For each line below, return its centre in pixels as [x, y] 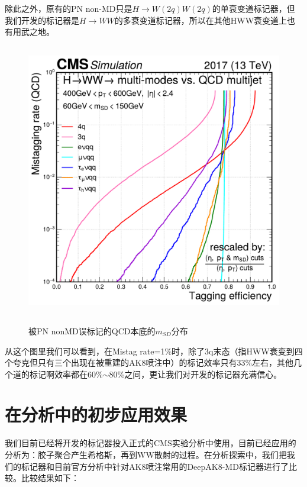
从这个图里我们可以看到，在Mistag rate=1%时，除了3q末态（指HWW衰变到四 [154, 351]
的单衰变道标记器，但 [253, 8]
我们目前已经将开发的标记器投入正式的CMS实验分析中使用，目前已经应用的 [151, 443]
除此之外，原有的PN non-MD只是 [69, 8]
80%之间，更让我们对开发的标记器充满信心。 [195, 374]
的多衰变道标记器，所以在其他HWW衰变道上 [201, 20]
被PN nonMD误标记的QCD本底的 [92, 330]
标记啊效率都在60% [66, 374]
